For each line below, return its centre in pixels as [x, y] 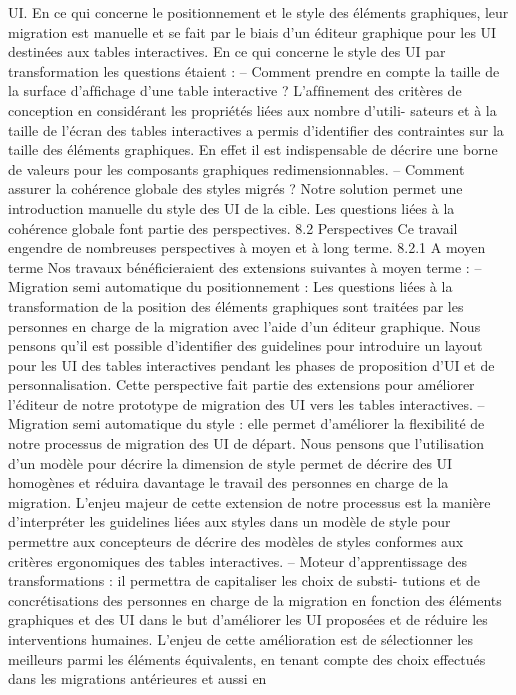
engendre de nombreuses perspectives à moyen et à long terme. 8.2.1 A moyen [247, 247]
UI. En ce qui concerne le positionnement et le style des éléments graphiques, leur [258, 12]
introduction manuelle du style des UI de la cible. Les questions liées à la [231, 207]
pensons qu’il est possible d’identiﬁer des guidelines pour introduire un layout [245, 345]
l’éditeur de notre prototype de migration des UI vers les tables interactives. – [246, 403]
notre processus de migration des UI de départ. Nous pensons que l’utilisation [246, 443]
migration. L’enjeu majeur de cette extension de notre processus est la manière [249, 501]
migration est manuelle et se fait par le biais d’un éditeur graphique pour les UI [252, 31]
